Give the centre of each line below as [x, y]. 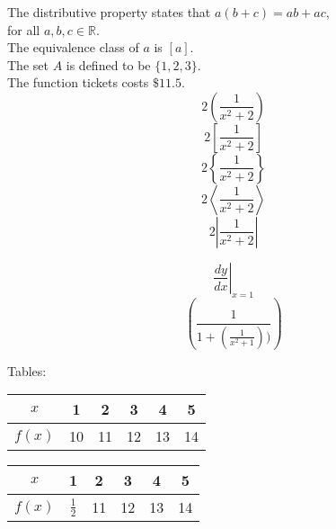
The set [28, 64]
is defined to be [108, 64]
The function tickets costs [78, 82]
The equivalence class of [73, 47]
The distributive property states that [109, 12]
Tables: [27, 370]
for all [24, 29]
